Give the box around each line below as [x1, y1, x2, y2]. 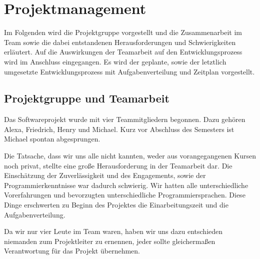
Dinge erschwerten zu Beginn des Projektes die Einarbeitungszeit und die [4, 199, 228, 210]
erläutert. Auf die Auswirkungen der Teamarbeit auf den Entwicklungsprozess [4, 46, 242, 57]
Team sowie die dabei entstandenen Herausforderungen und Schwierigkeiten [4, 36, 236, 47]
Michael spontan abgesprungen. [4, 133, 100, 144]
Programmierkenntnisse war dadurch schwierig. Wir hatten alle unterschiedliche [4, 179, 248, 190]
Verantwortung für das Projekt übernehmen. [4, 245, 140, 256]
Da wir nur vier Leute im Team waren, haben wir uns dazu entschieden [4, 226, 223, 236]
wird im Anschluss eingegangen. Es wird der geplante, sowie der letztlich [4, 56, 226, 66]
